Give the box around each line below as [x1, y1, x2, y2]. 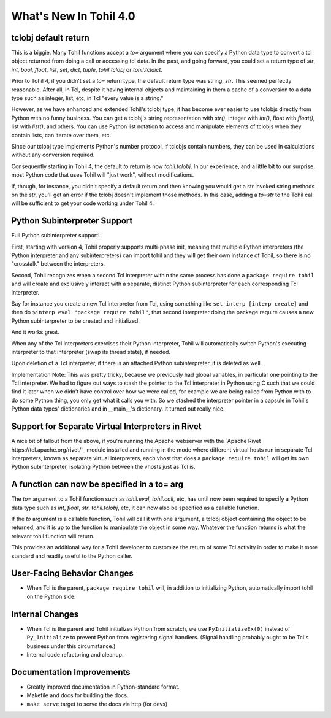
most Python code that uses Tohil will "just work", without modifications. [11, 171, 194, 179]
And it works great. [11, 328, 59, 336]
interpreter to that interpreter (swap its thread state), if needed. [11, 348, 171, 355]
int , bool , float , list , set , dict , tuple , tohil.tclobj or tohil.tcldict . [11, 66, 162, 73]
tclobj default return [11, 33, 90, 43]
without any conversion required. [11, 151, 95, 159]
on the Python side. [26, 593, 76, 600]
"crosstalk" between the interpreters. [11, 260, 105, 268]
